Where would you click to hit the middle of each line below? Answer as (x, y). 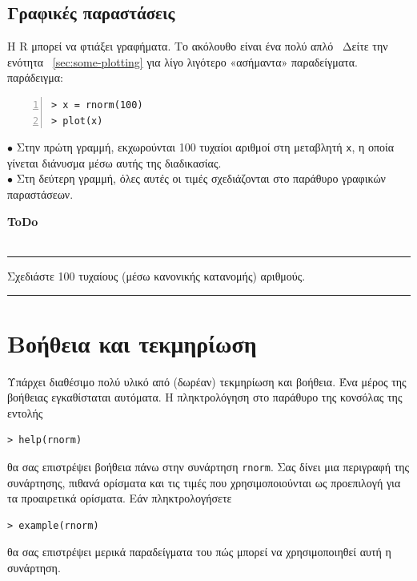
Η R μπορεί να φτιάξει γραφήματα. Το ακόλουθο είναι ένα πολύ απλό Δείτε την (198, 46)
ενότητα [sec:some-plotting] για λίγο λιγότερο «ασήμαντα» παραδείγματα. (182, 61)
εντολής (25, 412)
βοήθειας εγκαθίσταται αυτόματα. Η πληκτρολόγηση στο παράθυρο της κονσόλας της (205, 397)
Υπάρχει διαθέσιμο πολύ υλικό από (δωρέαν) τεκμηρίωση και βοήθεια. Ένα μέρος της (207, 381)
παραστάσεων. (40, 194)
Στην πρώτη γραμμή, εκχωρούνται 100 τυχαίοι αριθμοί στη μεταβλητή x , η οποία (205, 147)
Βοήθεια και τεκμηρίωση (132, 343)
